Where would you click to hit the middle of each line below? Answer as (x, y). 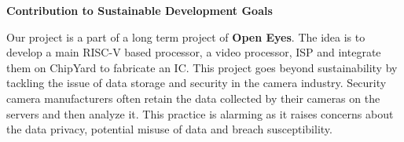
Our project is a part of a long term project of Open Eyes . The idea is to (186, 36)
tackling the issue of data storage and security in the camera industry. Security (196, 83)
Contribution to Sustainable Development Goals (140, 10)
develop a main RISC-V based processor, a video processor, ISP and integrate (194, 52)
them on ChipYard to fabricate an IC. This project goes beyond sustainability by (202, 67)
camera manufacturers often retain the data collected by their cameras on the (193, 98)
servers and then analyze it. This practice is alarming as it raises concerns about (200, 113)
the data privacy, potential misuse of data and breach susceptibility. (169, 129)
